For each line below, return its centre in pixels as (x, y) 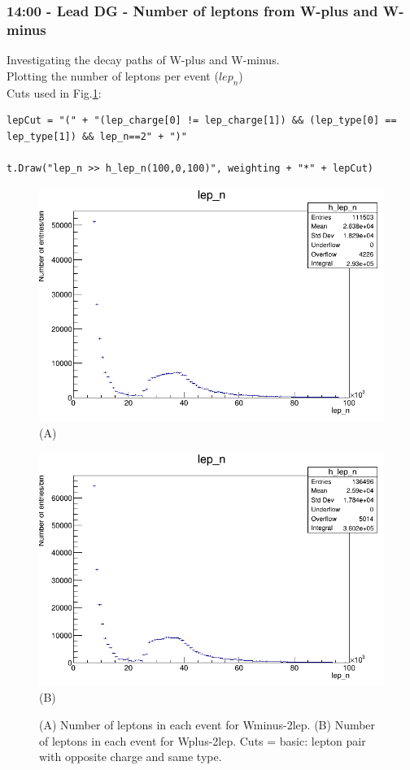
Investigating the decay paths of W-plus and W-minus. (143, 60)
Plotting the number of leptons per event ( (113, 75)
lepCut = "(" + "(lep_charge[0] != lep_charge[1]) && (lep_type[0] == (202, 121)
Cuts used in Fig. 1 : (54, 92)
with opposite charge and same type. (131, 757)
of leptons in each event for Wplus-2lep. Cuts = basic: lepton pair (203, 740)
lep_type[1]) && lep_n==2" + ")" (97, 136)
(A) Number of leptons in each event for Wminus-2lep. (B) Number (207, 724)
